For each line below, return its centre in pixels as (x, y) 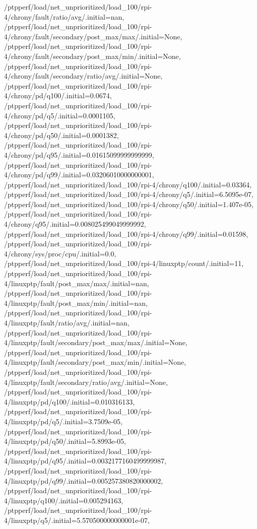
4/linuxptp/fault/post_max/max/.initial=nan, (77, 283)
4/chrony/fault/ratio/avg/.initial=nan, (64, 16)
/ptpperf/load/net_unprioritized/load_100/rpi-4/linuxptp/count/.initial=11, (124, 263)
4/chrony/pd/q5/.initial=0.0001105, (60, 115)
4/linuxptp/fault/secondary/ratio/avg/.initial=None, (86, 382)
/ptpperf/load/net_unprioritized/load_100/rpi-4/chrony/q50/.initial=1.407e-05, (129, 204)
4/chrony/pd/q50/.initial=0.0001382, (61, 135)
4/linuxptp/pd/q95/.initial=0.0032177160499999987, (85, 461)
